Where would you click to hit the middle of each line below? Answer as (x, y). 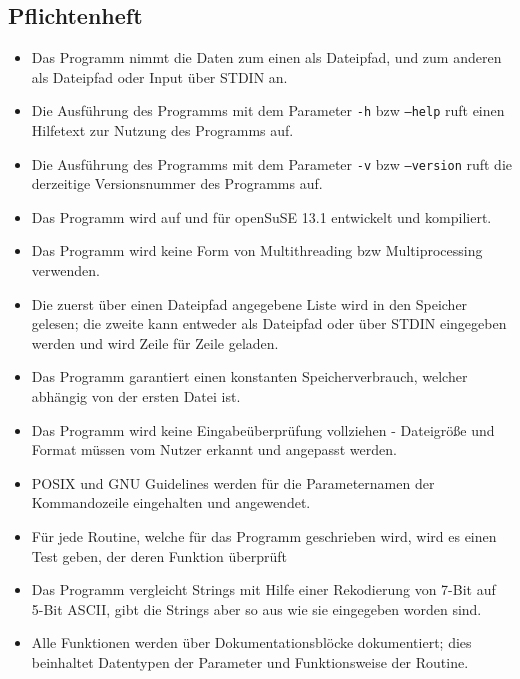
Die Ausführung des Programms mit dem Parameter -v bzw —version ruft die (272, 163)
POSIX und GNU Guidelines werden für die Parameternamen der (233, 482)
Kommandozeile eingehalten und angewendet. (171, 502)
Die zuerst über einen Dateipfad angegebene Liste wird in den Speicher (249, 303)
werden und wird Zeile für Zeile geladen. (155, 342)
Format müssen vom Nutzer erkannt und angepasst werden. (214, 449)
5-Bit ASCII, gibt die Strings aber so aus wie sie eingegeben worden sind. (256, 608)
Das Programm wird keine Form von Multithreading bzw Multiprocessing (257, 250)
